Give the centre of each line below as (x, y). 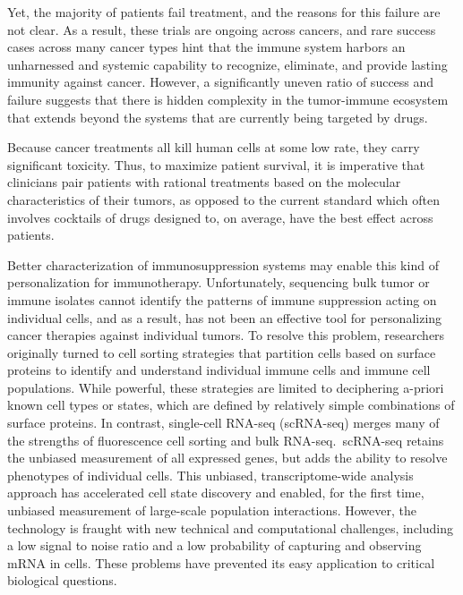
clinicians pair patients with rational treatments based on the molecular (204, 182)
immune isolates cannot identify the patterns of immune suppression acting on (222, 299)
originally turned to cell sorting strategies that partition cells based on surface (222, 352)
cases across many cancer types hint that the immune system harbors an (206, 47)
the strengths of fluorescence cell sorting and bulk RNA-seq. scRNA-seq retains (226, 440)
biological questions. (62, 580)
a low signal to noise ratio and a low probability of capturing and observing (214, 545)
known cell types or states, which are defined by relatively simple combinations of (231, 405)
